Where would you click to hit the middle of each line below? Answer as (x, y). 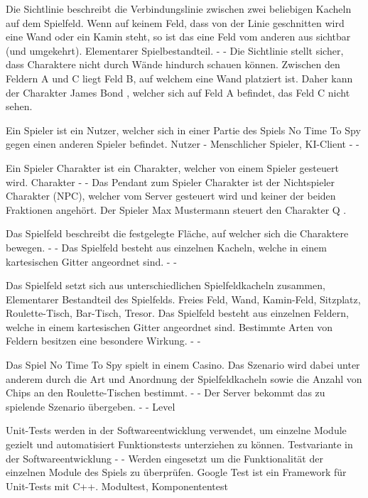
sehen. (19, 106)
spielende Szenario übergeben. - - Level (91, 406)
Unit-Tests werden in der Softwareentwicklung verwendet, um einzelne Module (176, 430)
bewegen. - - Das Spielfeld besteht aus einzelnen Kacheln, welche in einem (166, 247)
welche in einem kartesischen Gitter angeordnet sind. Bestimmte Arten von (169, 326)
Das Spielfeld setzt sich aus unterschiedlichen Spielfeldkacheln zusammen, (166, 285)
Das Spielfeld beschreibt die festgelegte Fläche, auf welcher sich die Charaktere (177, 233)
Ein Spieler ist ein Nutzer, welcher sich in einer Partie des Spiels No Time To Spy (183, 130)
